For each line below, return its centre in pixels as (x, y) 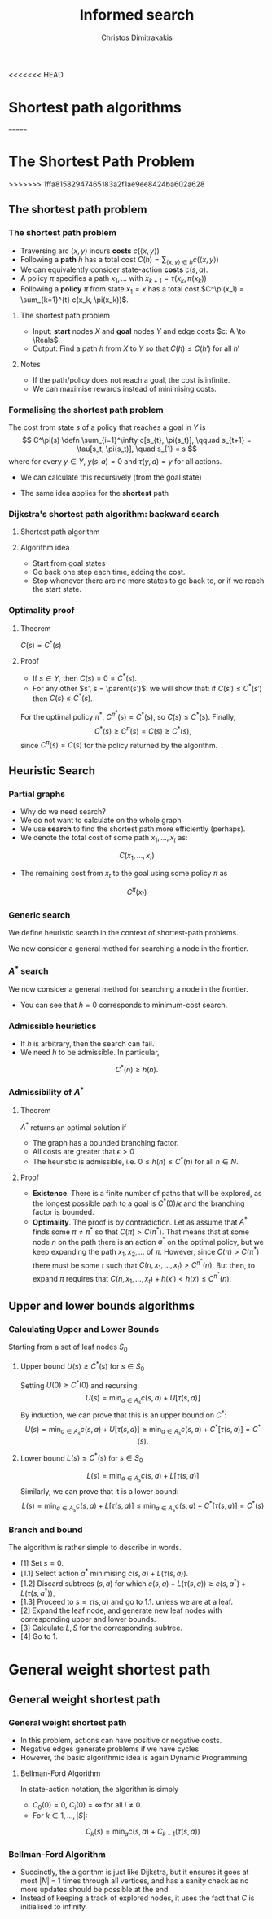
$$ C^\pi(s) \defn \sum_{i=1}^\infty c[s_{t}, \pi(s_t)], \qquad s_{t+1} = (137, 440)
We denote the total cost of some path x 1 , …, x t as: (104, 838)
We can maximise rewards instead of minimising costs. (125, 388)
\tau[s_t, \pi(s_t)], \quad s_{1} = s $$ (137, 449)
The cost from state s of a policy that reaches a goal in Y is (107, 427)
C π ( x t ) (137, 892)
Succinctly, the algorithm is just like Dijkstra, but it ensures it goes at (134, 1872)
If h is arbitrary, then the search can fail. (87, 1044)
